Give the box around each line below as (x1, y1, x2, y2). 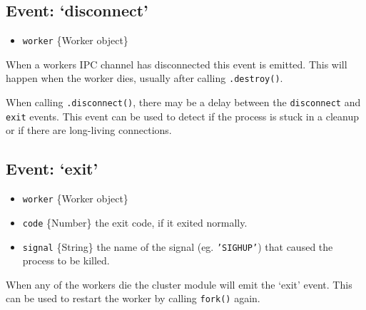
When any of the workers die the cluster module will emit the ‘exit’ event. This (6, 277, 352, 291)
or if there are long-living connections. (6, 123, 172, 138)
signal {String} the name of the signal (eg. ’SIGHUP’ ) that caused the (22, 239, 333, 254)
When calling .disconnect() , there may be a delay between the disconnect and (6, 95, 361, 110)
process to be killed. (22, 253, 110, 268)
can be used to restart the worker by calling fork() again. (6, 291, 260, 306)
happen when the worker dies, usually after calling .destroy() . (6, 71, 283, 86)
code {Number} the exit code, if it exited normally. (22, 215, 248, 229)
